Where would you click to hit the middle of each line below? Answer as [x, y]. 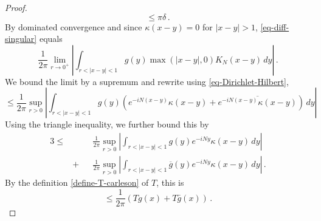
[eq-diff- [275, 26]
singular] [21, 39]
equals [51, 39]
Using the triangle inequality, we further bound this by [107, 124]
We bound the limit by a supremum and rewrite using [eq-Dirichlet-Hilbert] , [147, 81]
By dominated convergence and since [74, 26]
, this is [170, 182]
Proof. [16, 7]
